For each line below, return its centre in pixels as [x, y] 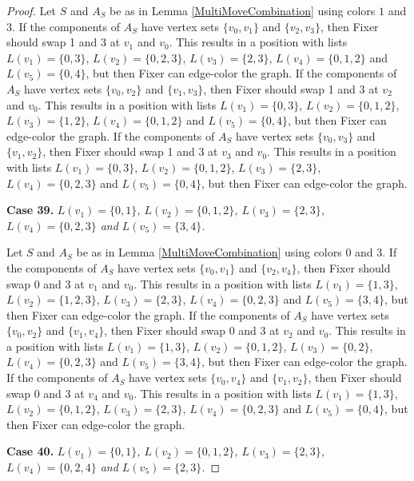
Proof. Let [31, 10]
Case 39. [30, 210]
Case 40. [30, 451]
